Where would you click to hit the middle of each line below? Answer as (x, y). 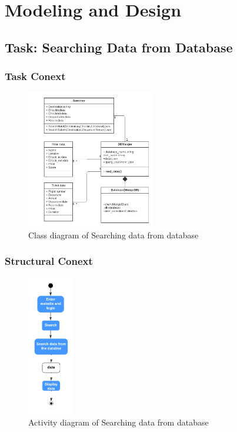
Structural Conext (49, 261)
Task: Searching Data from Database (119, 47)
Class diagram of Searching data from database (114, 235)
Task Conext (35, 76)
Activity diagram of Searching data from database (118, 422)
